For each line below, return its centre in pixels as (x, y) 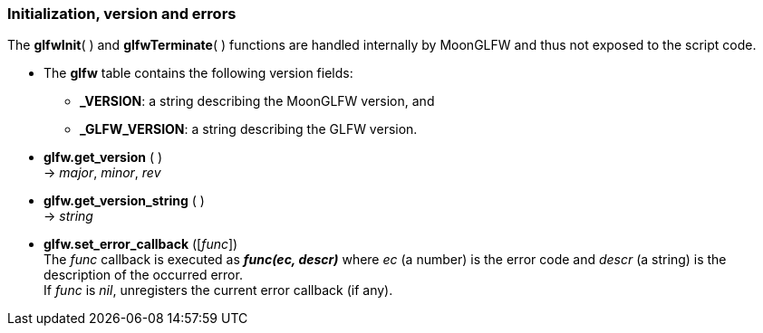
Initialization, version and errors (122, 14)
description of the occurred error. (143, 275)
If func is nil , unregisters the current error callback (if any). (218, 290)
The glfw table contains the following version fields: (198, 73)
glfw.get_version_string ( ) (124, 201)
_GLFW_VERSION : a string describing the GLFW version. (249, 129)
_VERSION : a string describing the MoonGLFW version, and (257, 101)
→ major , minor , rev (102, 173)
